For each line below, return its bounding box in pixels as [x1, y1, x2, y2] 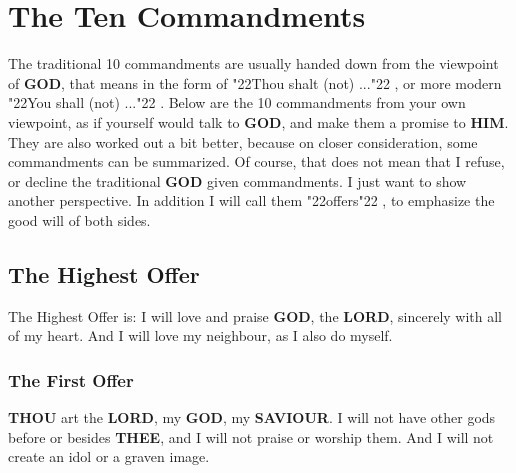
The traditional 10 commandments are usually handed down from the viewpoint [8, 53, 499, 74]
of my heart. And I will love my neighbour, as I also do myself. [8, 325, 393, 346]
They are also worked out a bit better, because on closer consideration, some [8, 131, 478, 152]
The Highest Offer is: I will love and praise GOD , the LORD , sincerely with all [8, 305, 503, 326]
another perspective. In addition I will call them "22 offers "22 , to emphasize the [8, 190, 495, 211]
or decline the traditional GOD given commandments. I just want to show [8, 170, 467, 191]
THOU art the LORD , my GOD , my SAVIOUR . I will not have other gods [8, 407, 496, 428]
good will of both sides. [8, 209, 151, 230]
